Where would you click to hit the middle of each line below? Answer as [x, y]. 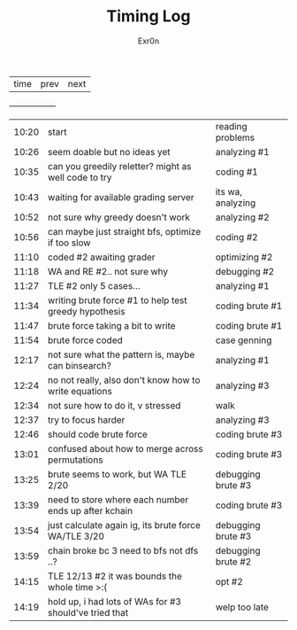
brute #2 [233, 562]
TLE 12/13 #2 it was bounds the [115, 576]
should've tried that [88, 612]
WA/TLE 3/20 [76, 536]
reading [231, 126]
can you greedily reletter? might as [119, 166]
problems [235, 137]
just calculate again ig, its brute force [124, 525]
